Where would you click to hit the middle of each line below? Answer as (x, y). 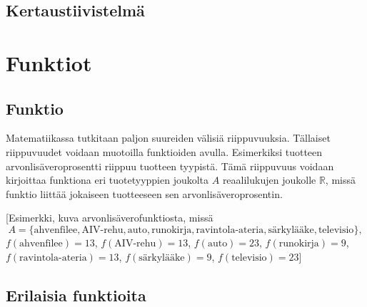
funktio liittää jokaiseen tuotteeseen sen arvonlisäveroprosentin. (144, 193)
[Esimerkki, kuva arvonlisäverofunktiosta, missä (110, 218)
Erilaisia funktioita (76, 295)
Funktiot (49, 62)
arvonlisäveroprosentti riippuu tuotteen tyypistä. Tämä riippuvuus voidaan (170, 166)
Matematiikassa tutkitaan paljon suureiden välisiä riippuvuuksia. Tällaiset (168, 138)
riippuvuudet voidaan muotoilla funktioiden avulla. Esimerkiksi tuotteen (164, 151)
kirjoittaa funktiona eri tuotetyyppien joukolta (107, 180)
